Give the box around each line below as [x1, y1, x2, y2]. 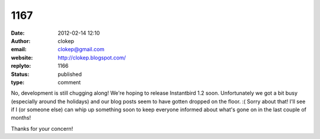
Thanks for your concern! [11, 125, 73, 132]
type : [11, 78, 25, 85]
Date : [11, 29, 25, 37]
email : [11, 46, 27, 53]
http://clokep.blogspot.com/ [57, 54, 126, 61]
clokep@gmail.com [57, 46, 105, 53]
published [57, 71, 82, 78]
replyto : [11, 62, 31, 69]
